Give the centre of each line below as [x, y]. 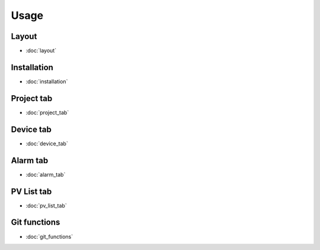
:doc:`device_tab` [47, 143]
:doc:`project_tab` [47, 112]
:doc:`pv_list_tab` [47, 205]
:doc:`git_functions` [49, 236]
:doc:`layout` [41, 51]
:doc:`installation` [47, 81]
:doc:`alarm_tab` [46, 174]
